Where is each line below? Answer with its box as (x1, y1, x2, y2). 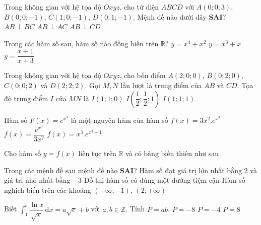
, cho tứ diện (119, 2, 159, 12)
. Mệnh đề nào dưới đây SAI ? (133, 11, 226, 22)
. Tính (125, 203, 145, 214)
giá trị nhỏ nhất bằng (4, 175, 71, 185)
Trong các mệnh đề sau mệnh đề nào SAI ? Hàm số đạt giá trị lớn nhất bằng (4, 165, 242, 175)
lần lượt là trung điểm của (120, 80, 202, 91)
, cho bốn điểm (119, 70, 166, 81)
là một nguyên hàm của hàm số (71, 114, 168, 125)
